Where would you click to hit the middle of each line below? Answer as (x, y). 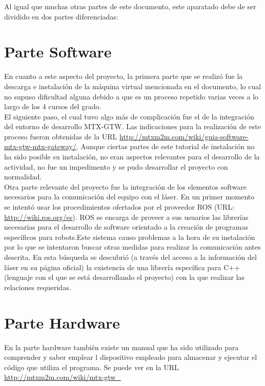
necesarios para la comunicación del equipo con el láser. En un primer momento (129, 197)
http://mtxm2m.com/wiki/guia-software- (184, 136)
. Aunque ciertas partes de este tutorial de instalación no (165, 146)
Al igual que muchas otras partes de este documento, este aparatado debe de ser (130, 6)
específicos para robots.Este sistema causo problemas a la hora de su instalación (130, 237)
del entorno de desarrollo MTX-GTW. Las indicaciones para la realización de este (132, 126)
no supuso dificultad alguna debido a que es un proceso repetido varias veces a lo (131, 96)
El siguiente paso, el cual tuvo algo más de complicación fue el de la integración (129, 116)
